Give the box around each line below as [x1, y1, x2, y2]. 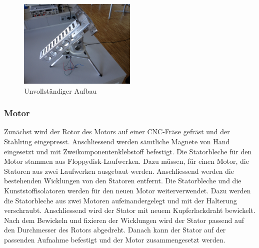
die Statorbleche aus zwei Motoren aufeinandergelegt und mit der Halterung [4, 195, 237, 205]
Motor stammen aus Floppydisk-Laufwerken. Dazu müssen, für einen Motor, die [4, 156, 249, 166]
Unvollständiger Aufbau [24, 85, 97, 96]
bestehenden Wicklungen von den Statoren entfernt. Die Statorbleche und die [4, 175, 241, 186]
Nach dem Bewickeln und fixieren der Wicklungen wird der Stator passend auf [4, 214, 244, 225]
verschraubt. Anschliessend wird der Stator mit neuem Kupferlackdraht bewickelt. [4, 205, 255, 215]
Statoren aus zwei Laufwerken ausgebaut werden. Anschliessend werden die [4, 165, 234, 176]
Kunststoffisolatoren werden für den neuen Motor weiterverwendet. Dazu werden [4, 185, 251, 195]
